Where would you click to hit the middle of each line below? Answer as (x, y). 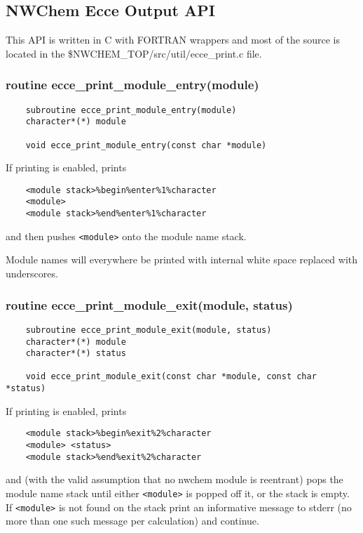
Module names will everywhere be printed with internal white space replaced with (182, 259)
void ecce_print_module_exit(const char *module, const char (171, 377)
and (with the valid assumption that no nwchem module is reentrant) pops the (174, 479)
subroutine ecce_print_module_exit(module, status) (149, 330)
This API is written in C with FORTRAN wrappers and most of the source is (173, 40)
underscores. (32, 274)
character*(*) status (76, 354)
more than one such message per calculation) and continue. (132, 521)
